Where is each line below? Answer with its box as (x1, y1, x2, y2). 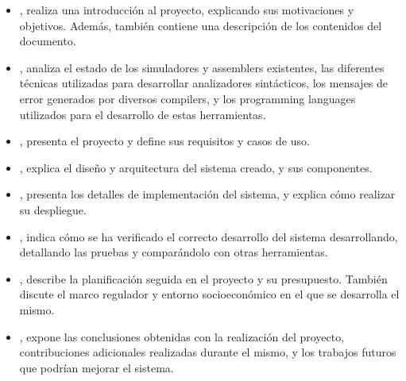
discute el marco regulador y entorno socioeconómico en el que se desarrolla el (19, 286, 400, 302)
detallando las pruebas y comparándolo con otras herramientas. (19, 244, 328, 260)
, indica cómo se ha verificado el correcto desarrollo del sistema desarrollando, (19, 228, 398, 244)
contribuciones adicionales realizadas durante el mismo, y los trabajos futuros (19, 344, 396, 360)
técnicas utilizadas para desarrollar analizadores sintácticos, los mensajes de (19, 75, 389, 91)
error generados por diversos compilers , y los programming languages (19, 90, 356, 106)
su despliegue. (19, 201, 87, 217)
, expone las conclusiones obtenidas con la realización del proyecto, (19, 328, 345, 344)
